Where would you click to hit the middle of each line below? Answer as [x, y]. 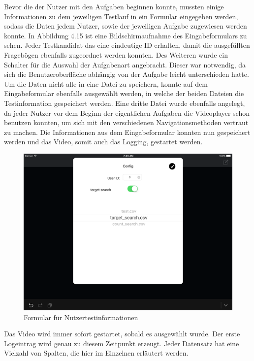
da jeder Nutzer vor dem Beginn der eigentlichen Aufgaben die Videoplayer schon [127, 113]
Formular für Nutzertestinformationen [81, 317]
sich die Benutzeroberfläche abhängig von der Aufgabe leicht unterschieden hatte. [127, 74]
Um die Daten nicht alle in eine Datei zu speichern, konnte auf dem [106, 83]
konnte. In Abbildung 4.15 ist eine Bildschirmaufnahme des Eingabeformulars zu [126, 35]
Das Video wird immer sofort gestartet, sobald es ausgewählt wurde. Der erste [122, 334]
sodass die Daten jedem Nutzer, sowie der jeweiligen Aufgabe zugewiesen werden [126, 26]
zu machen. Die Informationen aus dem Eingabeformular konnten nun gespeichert [127, 132]
